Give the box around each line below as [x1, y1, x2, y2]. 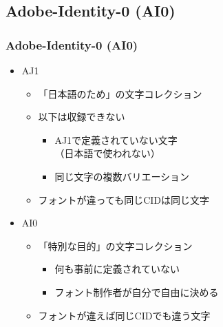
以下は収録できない [38, 109, 125, 124]
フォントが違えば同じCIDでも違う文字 [38, 308, 211, 322]
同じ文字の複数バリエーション [54, 169, 190, 183]
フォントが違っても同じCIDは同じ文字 [38, 192, 210, 207]
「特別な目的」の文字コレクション [38, 238, 193, 253]
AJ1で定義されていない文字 [54, 132, 178, 147]
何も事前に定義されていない [54, 262, 180, 276]
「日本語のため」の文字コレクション [38, 86, 202, 101]
